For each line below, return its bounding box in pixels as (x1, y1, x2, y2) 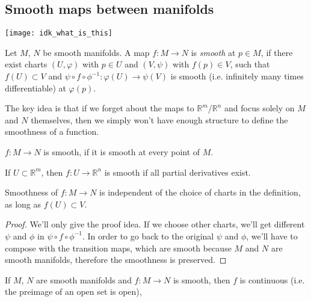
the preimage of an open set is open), (5, 285, 142, 298)
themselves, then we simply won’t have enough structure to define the (31, 113, 288, 126)
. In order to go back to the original (82, 229, 214, 242)
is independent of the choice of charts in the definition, (99, 186, 301, 199)
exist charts (5, 58, 48, 70)
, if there (260, 46, 293, 58)
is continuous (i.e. (239, 273, 305, 286)
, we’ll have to (246, 229, 298, 242)
